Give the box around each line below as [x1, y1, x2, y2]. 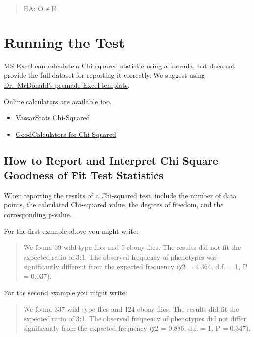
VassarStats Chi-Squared [15, 112, 90, 123]
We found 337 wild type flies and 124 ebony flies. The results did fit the [23, 304, 239, 314]
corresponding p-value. [4, 209, 72, 220]
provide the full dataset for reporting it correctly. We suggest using [4, 70, 205, 80]
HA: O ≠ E [23, 3, 56, 13]
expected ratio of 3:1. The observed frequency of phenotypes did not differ [23, 313, 246, 323]
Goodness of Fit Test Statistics [4, 167, 164, 182]
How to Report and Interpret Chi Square [4, 153, 218, 168]
